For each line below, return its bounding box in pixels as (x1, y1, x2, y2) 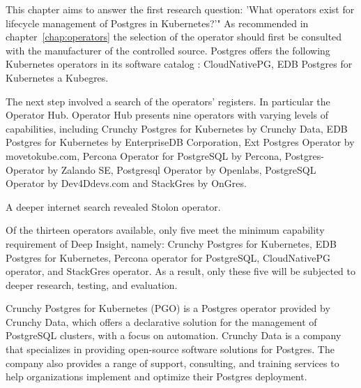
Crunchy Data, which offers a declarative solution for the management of (6, 314, 317, 329)
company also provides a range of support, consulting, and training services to (6, 355, 339, 370)
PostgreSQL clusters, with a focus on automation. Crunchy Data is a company (6, 328, 341, 343)
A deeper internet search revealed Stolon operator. (6, 199, 221, 214)
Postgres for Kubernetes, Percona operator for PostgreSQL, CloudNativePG (6, 250, 331, 264)
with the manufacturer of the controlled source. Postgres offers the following (6, 43, 330, 57)
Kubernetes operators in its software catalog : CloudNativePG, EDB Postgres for (6, 57, 353, 71)
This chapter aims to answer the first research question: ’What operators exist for (6, 2, 355, 16)
